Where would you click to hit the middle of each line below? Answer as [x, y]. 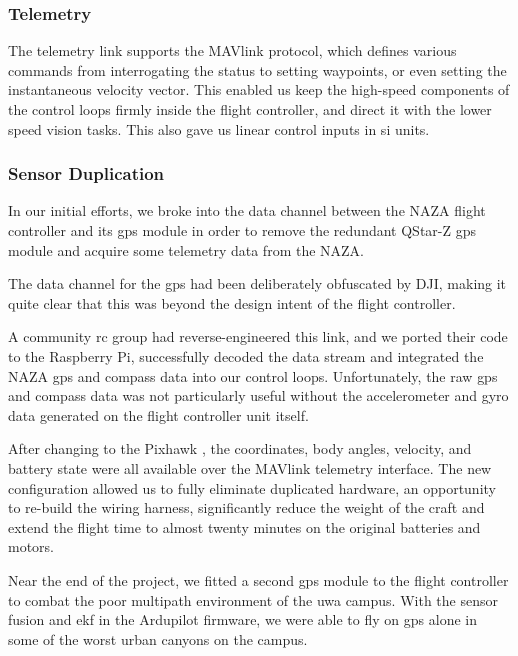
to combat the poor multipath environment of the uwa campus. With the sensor [253, 599]
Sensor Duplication [86, 173]
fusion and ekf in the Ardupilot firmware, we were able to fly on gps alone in [242, 619]
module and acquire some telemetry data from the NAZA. [186, 249]
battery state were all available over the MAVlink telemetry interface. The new [250, 467]
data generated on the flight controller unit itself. [158, 414]
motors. [31, 546]
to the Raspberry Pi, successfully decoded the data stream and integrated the [246, 355]
